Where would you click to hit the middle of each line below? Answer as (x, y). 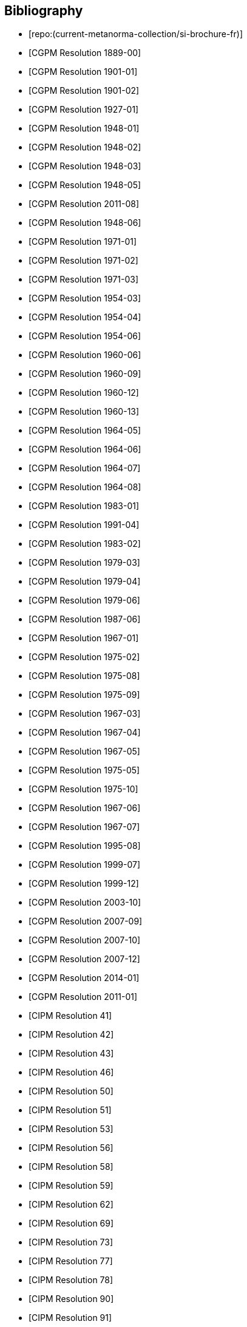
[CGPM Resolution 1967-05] (84, 751)
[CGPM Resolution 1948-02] (85, 147)
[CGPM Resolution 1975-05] (84, 770)
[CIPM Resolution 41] (70, 1016)
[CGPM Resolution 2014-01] (84, 978)
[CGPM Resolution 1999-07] (85, 865)
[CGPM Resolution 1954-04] (85, 317)
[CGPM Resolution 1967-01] (84, 638)
